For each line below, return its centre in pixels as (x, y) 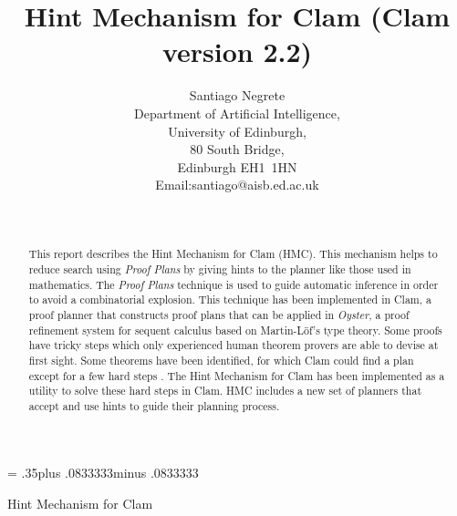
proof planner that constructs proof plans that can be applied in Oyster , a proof (219, 314)
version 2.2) (237, 52)
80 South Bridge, (237, 149)
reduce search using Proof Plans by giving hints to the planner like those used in (220, 268)
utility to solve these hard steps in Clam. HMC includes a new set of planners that (225, 391)
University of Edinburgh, (237, 131)
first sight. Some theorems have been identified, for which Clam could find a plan (221, 360)
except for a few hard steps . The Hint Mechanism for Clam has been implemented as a (237, 375)
